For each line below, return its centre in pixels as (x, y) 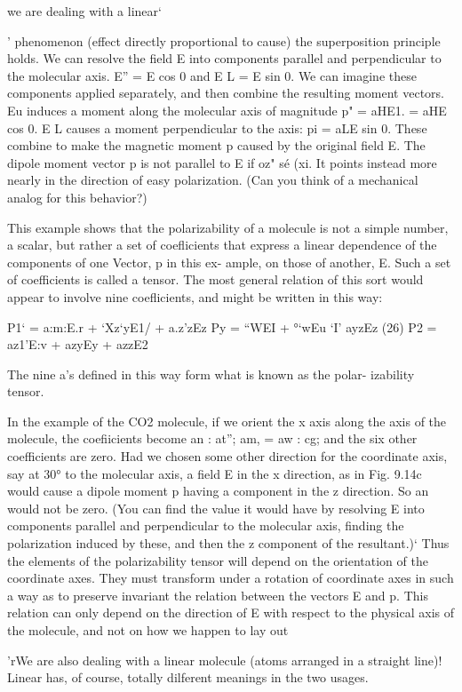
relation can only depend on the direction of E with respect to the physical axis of (231, 612)
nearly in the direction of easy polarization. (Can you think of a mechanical (213, 180)
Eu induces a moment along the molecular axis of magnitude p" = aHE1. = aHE (227, 110)
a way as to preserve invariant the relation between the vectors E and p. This (218, 595)
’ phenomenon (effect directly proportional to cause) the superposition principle (224, 40)
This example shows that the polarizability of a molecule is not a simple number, (228, 227)
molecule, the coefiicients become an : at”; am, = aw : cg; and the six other (212, 438)
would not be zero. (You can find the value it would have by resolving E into (216, 508)
